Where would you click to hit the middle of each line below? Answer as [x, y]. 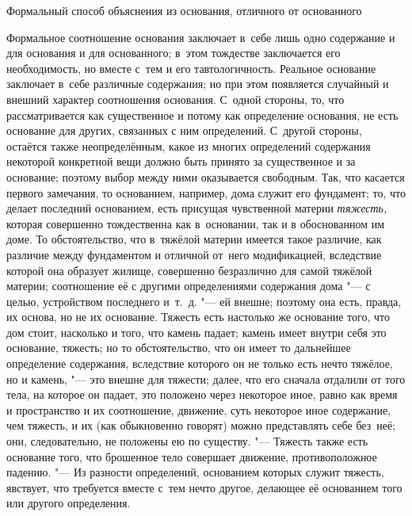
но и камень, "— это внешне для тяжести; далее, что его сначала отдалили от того [206, 378]
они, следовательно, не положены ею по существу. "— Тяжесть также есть [187, 441]
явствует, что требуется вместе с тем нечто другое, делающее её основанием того [204, 487]
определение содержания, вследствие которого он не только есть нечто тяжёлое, [200, 363]
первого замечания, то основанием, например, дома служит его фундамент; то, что [206, 192]
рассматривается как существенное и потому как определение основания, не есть [202, 115]
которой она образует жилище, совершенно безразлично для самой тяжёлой [189, 270]
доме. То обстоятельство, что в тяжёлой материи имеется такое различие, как [194, 239]
